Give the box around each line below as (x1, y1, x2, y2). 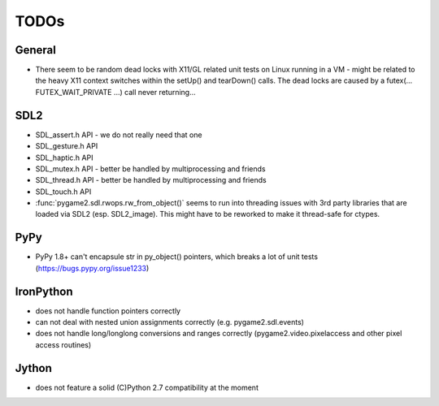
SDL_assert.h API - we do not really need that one (35, 130, 202, 140)
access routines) (35, 339, 92, 349)
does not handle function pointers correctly (35, 305, 181, 316)
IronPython (15, 284, 73, 298)
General (15, 43, 57, 57)
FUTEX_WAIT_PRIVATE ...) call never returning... (35, 87, 197, 97)
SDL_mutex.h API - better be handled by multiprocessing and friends (35, 163, 266, 174)
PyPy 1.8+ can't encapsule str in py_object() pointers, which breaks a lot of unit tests (35, 252, 319, 261)
